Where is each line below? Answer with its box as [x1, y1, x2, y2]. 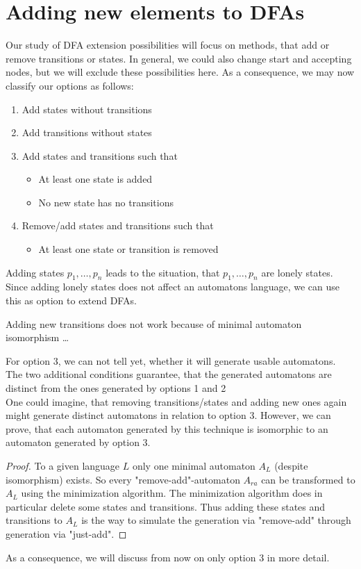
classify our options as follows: [6, 78, 134, 92]
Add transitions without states [22, 125, 152, 140]
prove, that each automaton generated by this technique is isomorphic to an [6, 421, 328, 436]
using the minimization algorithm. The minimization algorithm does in [21, 486, 323, 500]
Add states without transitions [22, 101, 152, 116]
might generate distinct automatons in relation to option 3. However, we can [6, 408, 331, 422]
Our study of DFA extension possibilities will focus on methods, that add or [6, 38, 330, 52]
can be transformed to [261, 472, 355, 486]
